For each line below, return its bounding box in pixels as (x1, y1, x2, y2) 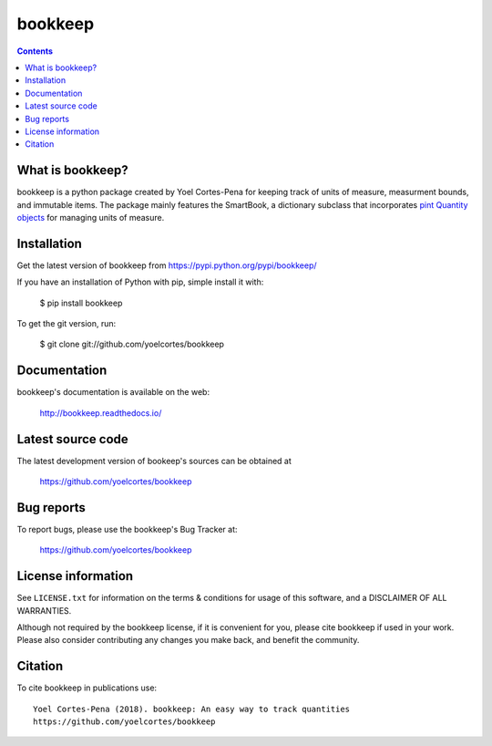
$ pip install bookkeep (39, 297, 123, 308)
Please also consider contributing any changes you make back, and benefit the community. (16, 635, 360, 646)
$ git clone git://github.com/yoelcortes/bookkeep (39, 338, 225, 350)
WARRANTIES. (16, 605, 72, 616)
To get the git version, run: (16, 318, 117, 329)
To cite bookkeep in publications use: (16, 682, 158, 693)
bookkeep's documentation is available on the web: (16, 387, 210, 398)
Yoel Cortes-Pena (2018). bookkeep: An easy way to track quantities (33, 703, 351, 714)
